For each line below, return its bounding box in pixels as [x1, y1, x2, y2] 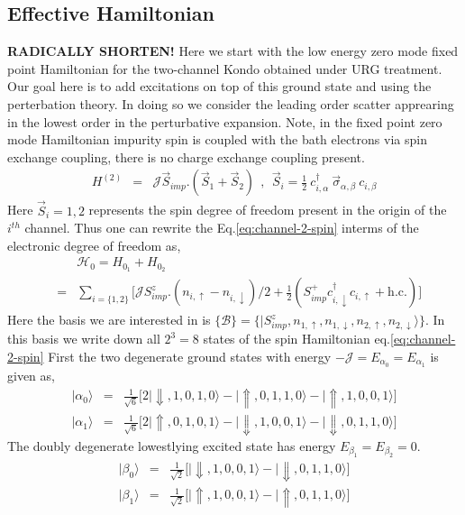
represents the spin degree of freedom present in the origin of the [88, 200, 447, 219]
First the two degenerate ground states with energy [48, 346, 332, 365]
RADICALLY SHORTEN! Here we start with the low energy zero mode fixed [7, 41, 459, 60]
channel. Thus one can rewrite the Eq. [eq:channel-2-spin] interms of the [24, 218, 419, 237]
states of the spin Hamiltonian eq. [203, 329, 390, 348]
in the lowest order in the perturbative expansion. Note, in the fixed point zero [7, 112, 442, 131]
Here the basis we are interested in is [7, 310, 211, 329]
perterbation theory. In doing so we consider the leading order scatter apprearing [7, 94, 454, 113]
